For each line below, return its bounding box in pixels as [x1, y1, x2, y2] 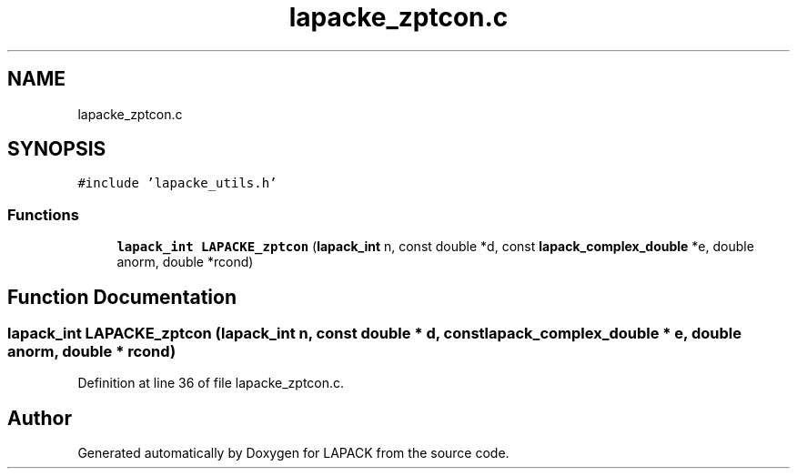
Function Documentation [7, 285, 237, 309]
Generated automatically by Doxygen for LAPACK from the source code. [77, 445, 509, 461]
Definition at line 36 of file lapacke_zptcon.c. [77, 375, 345, 391]
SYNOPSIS [7, 137, 106, 161]
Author [7, 406, 72, 430]
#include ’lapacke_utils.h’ [77, 176, 277, 191]
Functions [7, 205, 79, 224]
